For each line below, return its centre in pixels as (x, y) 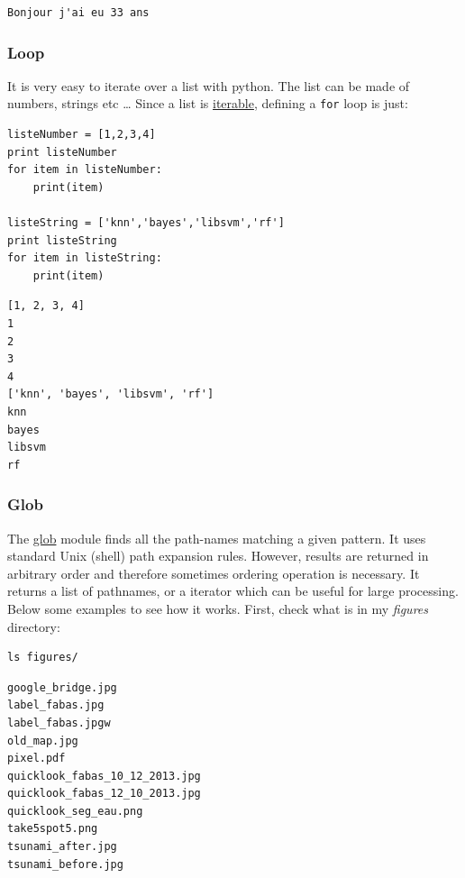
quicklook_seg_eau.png (75, 811)
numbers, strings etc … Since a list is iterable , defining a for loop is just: (208, 103)
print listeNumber (62, 152)
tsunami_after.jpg (62, 847)
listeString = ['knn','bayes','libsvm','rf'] (146, 223)
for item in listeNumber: (85, 170)
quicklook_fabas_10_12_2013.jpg (104, 776)
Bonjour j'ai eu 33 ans (78, 13)
